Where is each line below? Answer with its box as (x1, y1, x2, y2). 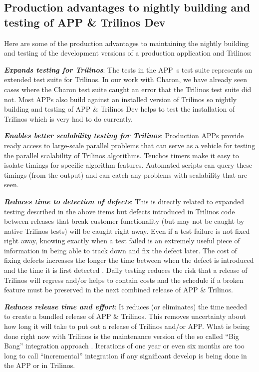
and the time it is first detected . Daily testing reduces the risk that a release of (4, 265, 248, 275)
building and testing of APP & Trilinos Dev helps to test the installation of (4, 104, 235, 114)
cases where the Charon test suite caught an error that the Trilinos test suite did (4, 84, 252, 94)
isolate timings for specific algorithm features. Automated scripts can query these (4, 160, 253, 170)
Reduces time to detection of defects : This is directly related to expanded (4, 196, 245, 206)
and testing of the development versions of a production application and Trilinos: (4, 48, 252, 58)
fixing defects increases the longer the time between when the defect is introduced (4, 255, 254, 265)
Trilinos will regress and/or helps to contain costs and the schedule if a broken (4, 274, 244, 285)
